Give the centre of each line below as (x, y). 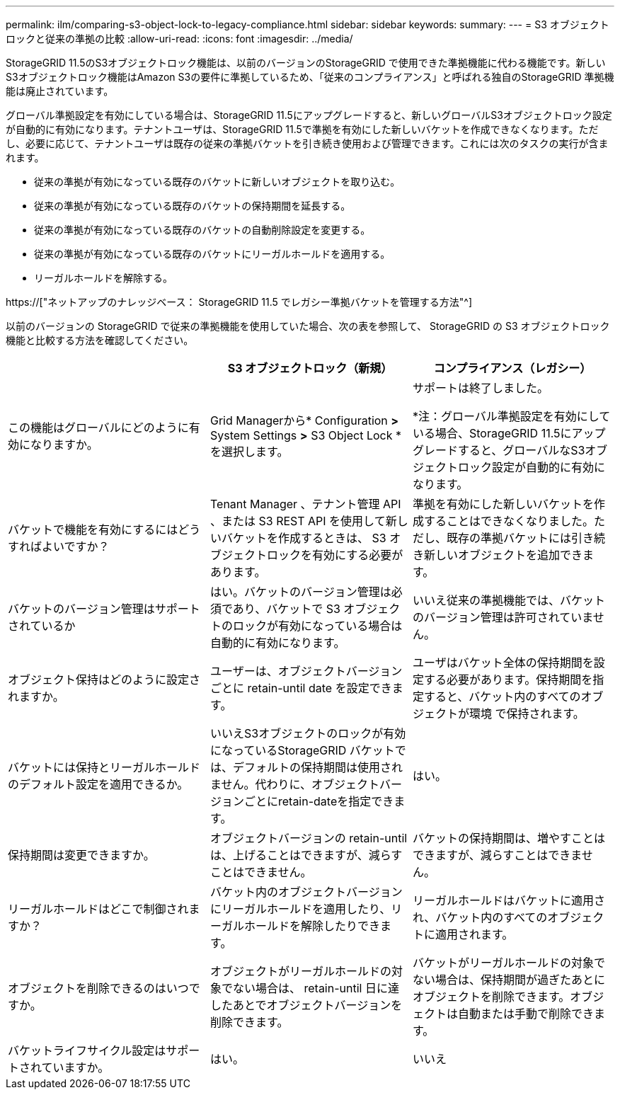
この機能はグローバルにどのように (98, 428)
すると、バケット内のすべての (502, 696)
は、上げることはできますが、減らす (306, 855)
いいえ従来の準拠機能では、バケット (509, 600)
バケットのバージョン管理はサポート (104, 609)
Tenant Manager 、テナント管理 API (305, 504)
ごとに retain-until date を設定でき (301, 688)
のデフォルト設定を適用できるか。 (98, 784)
